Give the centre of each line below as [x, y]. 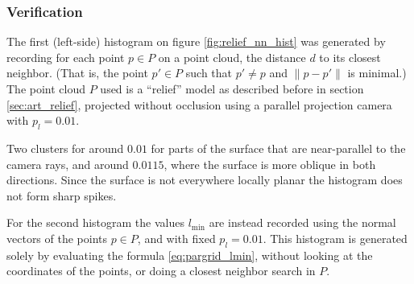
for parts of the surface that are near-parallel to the [278, 148]
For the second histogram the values [95, 222]
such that [209, 73]
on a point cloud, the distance [232, 57]
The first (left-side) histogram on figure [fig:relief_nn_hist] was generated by [196, 41]
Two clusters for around [65, 148]
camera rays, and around [68, 164]
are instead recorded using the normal [302, 222]
